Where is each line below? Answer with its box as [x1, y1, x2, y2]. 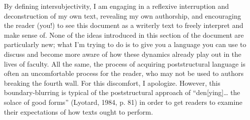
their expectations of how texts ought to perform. [4, 106, 153, 117]
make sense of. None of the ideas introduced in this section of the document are [4, 29, 244, 40]
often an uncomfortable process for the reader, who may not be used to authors [4, 68, 244, 78]
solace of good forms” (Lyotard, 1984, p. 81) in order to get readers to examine [4, 96, 243, 107]
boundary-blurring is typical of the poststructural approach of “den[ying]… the [4, 87, 240, 97]
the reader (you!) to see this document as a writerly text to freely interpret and [4, 20, 244, 30]
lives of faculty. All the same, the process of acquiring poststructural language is [4, 58, 246, 69]
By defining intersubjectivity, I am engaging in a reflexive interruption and [4, 1, 229, 11]
